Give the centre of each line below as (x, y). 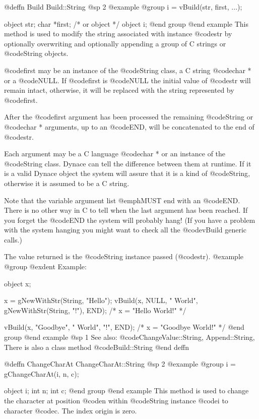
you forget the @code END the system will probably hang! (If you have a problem (130, 220)
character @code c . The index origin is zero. (71, 410)
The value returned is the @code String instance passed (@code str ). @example (124, 256)
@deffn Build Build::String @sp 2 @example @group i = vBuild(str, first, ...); (123, 7)
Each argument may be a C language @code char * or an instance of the (115, 154)
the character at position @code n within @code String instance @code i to (116, 400)
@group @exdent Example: (45, 266)
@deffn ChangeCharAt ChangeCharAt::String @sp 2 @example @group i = (120, 364)
